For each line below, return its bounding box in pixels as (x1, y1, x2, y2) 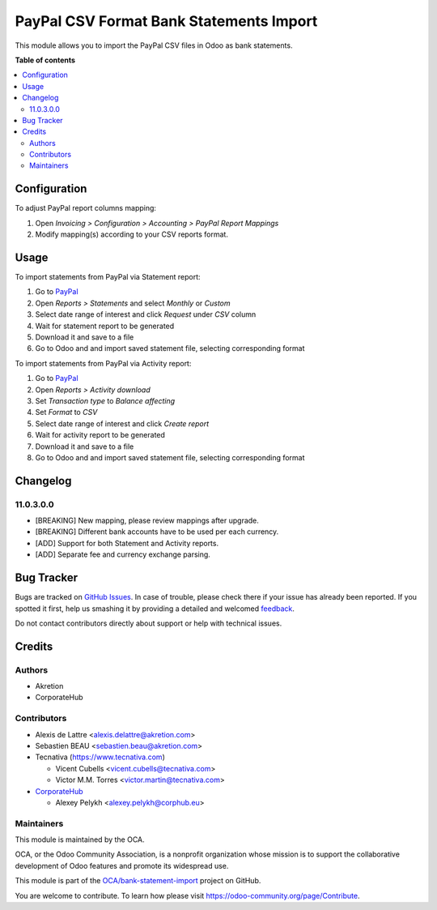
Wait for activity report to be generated (35, 430, 166, 440)
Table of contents (15, 55, 76, 65)
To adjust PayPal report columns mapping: (15, 203, 157, 213)
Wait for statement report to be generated (35, 321, 175, 331)
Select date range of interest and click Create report (35, 418, 210, 429)
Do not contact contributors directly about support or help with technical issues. (15, 618, 282, 628)
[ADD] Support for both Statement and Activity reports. (35, 538, 218, 548)
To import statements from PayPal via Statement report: (15, 272, 201, 282)
